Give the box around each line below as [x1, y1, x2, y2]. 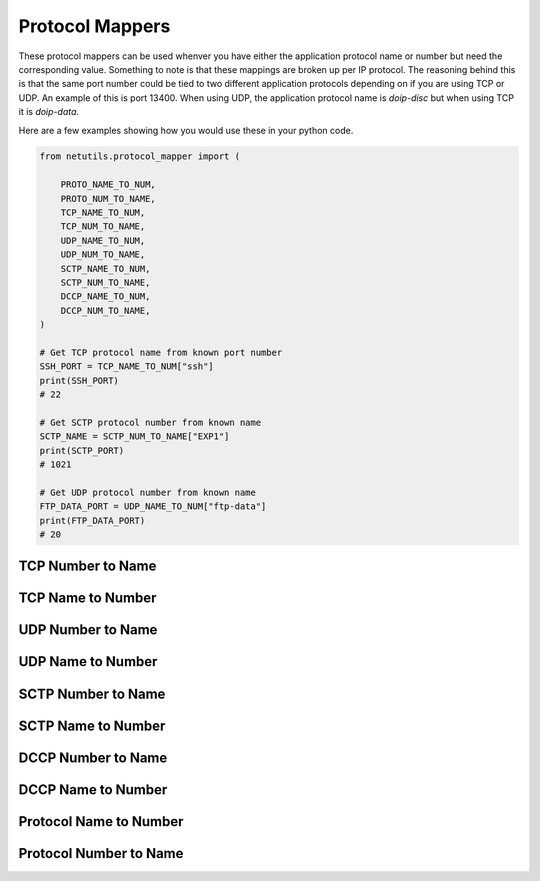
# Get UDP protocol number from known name [39, 486, 257, 498]
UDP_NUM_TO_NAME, [60, 249, 146, 260]
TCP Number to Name [18, 558, 157, 575]
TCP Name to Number [18, 590, 157, 607]
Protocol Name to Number [18, 813, 184, 830]
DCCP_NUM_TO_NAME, [60, 305, 151, 316]
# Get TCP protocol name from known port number [39, 346, 283, 358]
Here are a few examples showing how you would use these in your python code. [18, 124, 354, 136]
